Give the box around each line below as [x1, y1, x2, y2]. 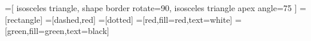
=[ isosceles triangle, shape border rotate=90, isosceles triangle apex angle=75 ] [5, 2, 297, 13]
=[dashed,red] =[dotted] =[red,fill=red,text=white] [45, 13, 233, 25]
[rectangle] [5, 13, 43, 25]
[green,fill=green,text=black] [5, 25, 109, 37]
